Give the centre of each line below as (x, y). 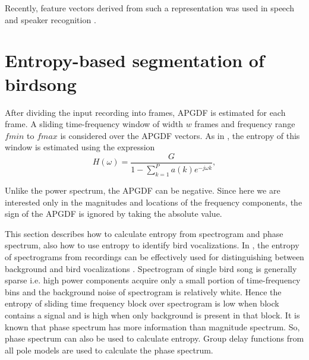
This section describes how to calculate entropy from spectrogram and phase (144, 233)
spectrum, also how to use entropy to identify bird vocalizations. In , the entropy (152, 245)
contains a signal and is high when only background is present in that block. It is (152, 315)
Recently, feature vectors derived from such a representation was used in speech (149, 8)
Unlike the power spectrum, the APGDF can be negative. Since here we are (143, 190)
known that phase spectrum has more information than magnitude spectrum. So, (152, 326)
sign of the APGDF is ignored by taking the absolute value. (113, 214)
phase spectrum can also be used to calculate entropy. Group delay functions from (154, 338)
